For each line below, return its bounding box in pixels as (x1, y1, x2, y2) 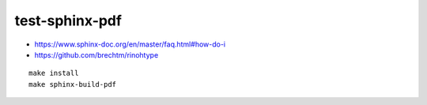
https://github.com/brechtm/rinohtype (34, 50, 159, 59)
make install (28, 69, 79, 78)
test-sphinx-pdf (14, 12, 123, 29)
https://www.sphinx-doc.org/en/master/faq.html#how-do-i (34, 39, 225, 49)
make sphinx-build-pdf (28, 80, 117, 88)
